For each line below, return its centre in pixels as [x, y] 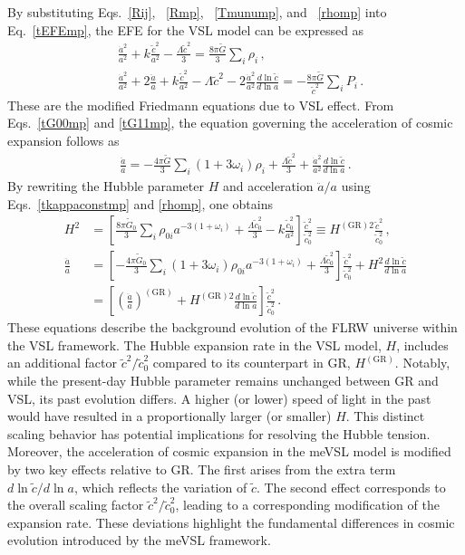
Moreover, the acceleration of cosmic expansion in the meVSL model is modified [229, 451]
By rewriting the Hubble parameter [106, 186]
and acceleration [268, 186]
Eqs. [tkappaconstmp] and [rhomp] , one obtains [140, 203]
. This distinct [385, 416]
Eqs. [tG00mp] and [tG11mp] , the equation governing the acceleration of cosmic [230, 123]
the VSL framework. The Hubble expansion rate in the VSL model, [194, 344]
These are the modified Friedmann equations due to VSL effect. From [201, 105]
